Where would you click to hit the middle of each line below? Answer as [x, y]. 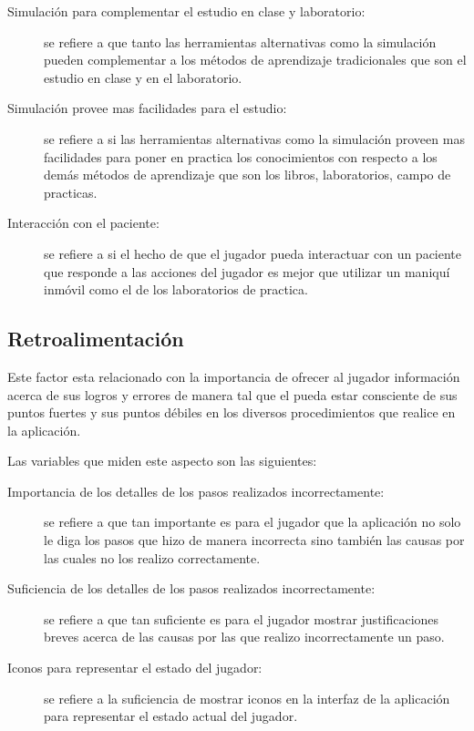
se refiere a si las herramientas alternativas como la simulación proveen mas [254, 138]
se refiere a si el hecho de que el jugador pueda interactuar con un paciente [253, 253]
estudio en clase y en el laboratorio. [143, 77]
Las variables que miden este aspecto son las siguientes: [162, 461]
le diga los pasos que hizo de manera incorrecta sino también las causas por [254, 540]
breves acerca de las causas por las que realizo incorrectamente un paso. [244, 637]
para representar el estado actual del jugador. [171, 716]
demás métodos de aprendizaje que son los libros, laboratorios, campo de [247, 175]
